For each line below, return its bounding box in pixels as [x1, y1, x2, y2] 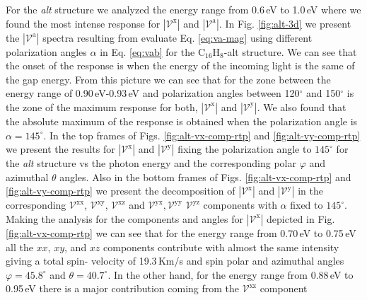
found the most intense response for [6, 16, 161, 30]
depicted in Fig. [267, 211, 335, 226]
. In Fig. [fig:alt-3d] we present [219, 16, 351, 30]
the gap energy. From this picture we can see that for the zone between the [6, 71, 331, 86]
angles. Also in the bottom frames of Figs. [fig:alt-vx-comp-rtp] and [59, 169, 351, 184]
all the [6, 239, 33, 254]
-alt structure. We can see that [223, 44, 357, 59]
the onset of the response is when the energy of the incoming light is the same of [6, 58, 355, 73]
